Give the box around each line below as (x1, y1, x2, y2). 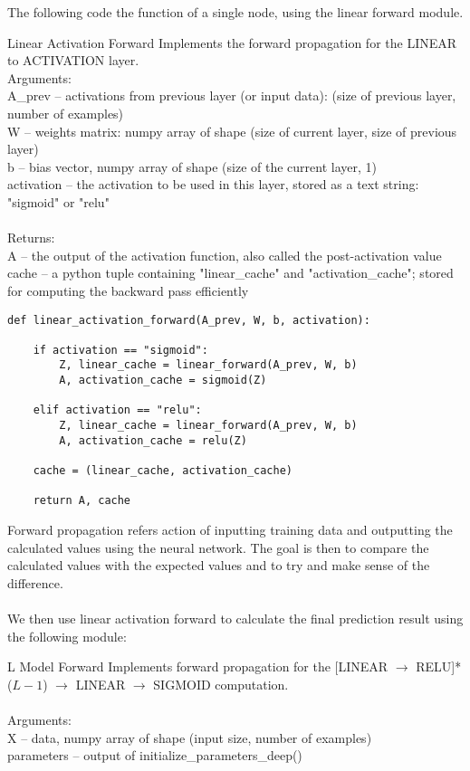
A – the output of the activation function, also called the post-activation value (7, 245, 442, 264)
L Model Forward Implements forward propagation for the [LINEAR (7, 657, 388, 676)
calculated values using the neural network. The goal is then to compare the (7, 538, 429, 557)
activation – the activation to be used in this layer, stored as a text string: (7, 175, 419, 194)
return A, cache (33, 494, 131, 508)
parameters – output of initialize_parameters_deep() (7, 746, 302, 765)
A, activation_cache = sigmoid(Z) (59, 374, 267, 387)
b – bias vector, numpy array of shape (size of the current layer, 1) (7, 157, 378, 176)
